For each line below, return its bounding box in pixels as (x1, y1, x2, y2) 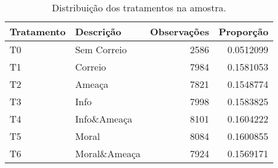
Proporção (218, 25, 268, 38)
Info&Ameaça (75, 112, 133, 126)
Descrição (75, 25, 121, 38)
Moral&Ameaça (75, 146, 141, 160)
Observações (150, 25, 209, 38)
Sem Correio (75, 42, 127, 56)
